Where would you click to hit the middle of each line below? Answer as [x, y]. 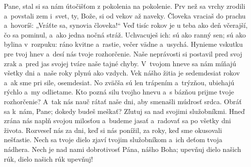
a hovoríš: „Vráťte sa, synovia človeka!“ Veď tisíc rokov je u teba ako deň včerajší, [126, 25]
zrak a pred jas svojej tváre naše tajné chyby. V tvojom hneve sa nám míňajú [120, 63]
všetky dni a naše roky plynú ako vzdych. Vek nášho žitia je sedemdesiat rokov [122, 73]
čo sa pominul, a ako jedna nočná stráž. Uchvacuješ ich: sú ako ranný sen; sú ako [125, 34]
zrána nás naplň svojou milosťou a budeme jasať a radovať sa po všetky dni [117, 121]
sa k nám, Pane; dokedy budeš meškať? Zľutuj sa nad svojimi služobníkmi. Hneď [125, 111]
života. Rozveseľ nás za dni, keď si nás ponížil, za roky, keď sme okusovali [113, 130]
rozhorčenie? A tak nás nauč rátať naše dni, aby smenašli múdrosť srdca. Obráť [123, 101]
